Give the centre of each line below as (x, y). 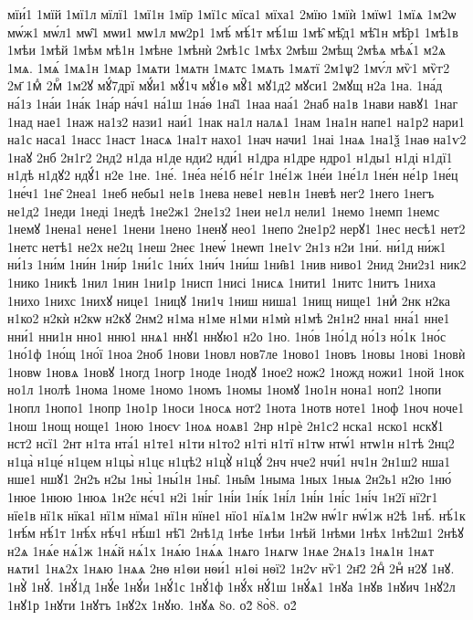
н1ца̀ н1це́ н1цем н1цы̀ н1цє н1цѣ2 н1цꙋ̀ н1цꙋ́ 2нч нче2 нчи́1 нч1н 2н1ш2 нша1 (229, 461)
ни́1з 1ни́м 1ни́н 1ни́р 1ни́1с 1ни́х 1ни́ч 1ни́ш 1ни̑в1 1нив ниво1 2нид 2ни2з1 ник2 (237, 264)
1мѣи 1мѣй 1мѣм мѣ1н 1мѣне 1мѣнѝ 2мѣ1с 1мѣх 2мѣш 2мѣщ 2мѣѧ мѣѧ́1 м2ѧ (226, 50)
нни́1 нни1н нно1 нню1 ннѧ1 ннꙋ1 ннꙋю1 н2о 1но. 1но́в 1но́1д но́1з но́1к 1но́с (227, 336)
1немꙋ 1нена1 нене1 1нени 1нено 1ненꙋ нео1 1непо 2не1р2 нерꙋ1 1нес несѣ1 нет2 (236, 229)
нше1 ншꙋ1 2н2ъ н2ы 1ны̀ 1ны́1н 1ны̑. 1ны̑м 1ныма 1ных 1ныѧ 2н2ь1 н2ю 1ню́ (230, 479)
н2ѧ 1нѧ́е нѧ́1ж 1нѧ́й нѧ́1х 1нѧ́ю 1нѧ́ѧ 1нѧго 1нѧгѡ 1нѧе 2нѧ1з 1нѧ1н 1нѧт (221, 550)
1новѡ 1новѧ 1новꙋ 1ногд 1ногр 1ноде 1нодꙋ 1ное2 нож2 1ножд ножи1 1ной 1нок (236, 371)
